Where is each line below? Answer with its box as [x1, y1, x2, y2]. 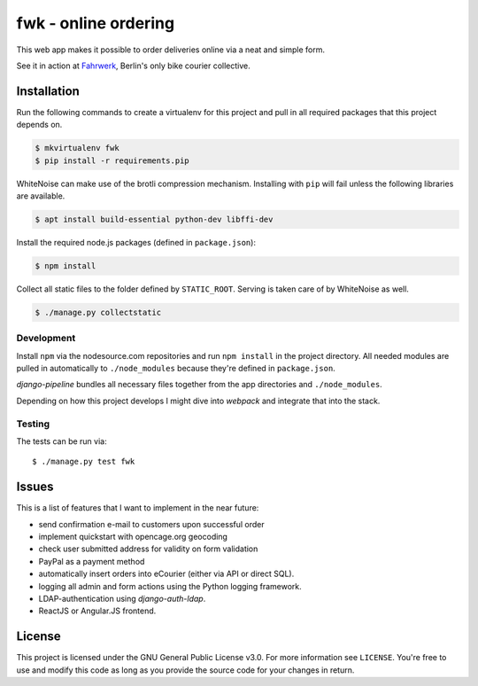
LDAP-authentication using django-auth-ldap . [38, 593, 206, 604]
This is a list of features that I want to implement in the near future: [16, 503, 259, 513]
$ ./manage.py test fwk [32, 456, 135, 467]
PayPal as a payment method [38, 556, 145, 566]
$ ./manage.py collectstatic [35, 307, 162, 317]
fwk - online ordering [16, 13, 175, 33]
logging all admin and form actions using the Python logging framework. [38, 581, 303, 591]
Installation [16, 83, 80, 98]
